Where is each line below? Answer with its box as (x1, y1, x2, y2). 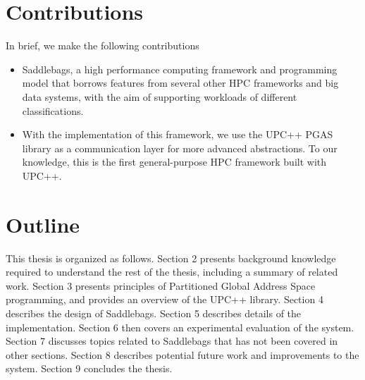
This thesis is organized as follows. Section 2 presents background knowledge (6, 250, 336, 265)
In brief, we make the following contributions (6, 38, 199, 53)
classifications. (22, 103, 84, 118)
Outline (6, 209, 80, 238)
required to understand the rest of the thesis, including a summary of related (6, 264, 338, 279)
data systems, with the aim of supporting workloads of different (22, 89, 297, 104)
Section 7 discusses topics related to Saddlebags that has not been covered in (6, 333, 338, 348)
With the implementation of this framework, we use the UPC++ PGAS (22, 127, 333, 142)
